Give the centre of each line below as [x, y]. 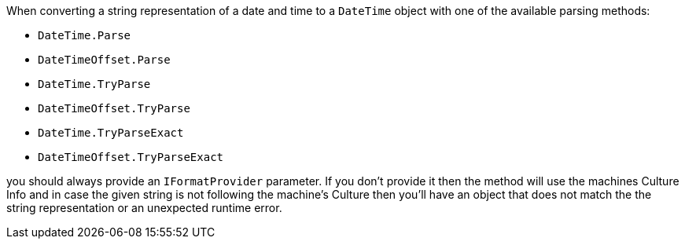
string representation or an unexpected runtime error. [144, 208]
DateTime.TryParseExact [111, 133]
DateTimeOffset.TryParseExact [131, 157]
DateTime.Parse [85, 35]
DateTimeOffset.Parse [104, 60]
